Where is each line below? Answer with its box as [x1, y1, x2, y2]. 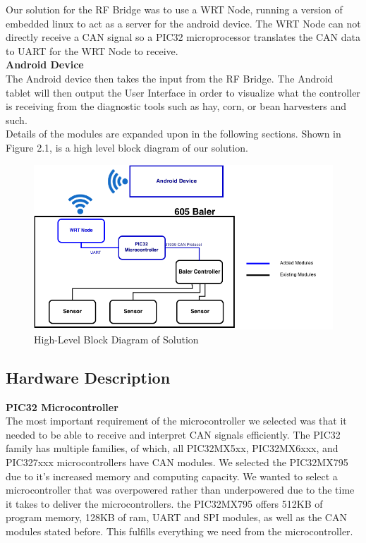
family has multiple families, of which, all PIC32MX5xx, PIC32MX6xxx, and [6, 441, 338, 456]
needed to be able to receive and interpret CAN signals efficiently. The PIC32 [6, 427, 341, 441]
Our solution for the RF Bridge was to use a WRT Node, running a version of [6, 2, 343, 16]
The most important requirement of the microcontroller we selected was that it [6, 413, 347, 428]
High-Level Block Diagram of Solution [34, 331, 199, 346]
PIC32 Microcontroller [6, 399, 118, 414]
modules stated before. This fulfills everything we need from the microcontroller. [6, 523, 353, 538]
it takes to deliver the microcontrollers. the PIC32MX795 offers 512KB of [6, 496, 323, 511]
